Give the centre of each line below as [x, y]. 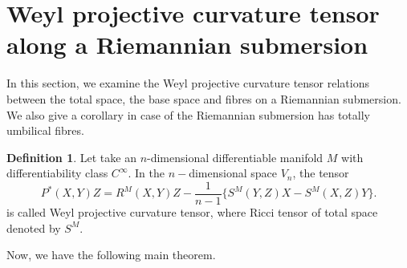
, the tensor [321, 173]
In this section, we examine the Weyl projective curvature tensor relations [188, 83]
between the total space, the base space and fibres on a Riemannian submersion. [204, 98]
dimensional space [233, 173]
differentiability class [57, 173]
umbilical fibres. [45, 130]
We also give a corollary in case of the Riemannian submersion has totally [188, 114]
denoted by [34, 227]
